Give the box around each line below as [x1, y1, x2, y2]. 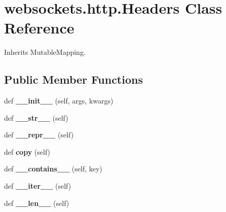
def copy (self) [4, 146, 51, 157]
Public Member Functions [4, 72, 143, 87]
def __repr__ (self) [4, 129, 74, 140]
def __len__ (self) [4, 197, 69, 208]
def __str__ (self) [4, 112, 68, 123]
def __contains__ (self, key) [4, 163, 102, 174]
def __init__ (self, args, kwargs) [4, 95, 114, 106]
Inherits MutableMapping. [4, 47, 86, 57]
